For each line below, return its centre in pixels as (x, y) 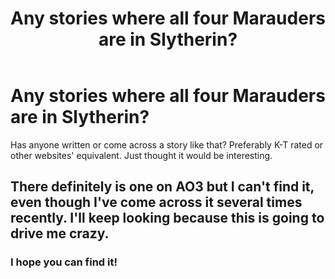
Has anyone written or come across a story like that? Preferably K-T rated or (167, 144)
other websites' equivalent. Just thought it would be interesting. (141, 155)
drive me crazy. (60, 233)
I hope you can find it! (64, 262)
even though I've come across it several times (156, 202)
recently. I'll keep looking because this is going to (167, 218)
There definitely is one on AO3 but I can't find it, (162, 187)
